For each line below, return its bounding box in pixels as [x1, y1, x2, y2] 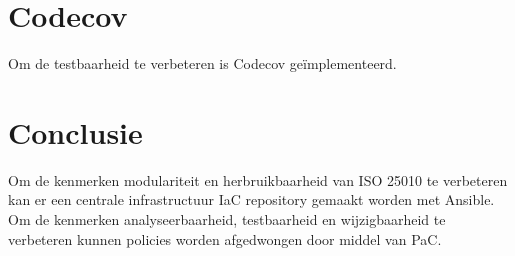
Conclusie [8, 111, 143, 152]
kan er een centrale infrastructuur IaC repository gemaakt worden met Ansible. [8, 189, 495, 210]
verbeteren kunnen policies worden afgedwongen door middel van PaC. [8, 228, 442, 249]
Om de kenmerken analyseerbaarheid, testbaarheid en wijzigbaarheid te [8, 209, 446, 230]
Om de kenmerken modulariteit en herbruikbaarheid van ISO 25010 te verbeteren [8, 169, 508, 190]
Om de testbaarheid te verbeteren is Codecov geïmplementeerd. [8, 53, 397, 74]
